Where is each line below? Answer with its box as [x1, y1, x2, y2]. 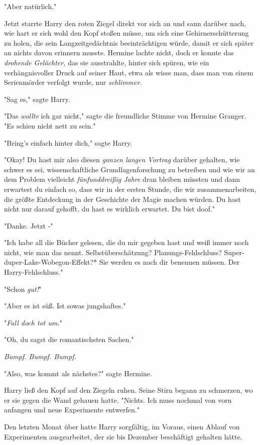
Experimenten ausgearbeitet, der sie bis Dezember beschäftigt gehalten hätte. [4, 431, 242, 441]
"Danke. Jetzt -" [4, 220, 53, 231]
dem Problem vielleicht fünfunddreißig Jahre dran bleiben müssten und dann [4, 174, 240, 184]
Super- [224, 247, 244, 257]
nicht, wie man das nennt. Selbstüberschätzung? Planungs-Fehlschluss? [4, 247, 222, 257]
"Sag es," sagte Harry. [4, 93, 70, 104]
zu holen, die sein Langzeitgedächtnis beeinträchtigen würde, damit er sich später [4, 37, 254, 48]
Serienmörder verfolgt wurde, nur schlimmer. [4, 77, 142, 87]
